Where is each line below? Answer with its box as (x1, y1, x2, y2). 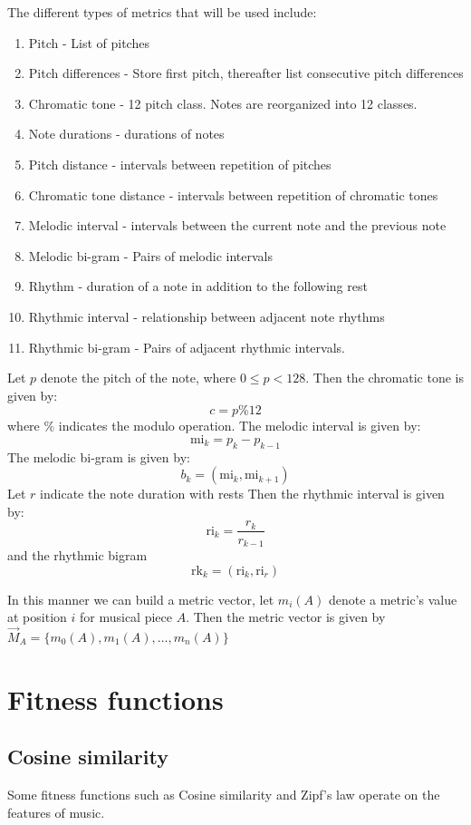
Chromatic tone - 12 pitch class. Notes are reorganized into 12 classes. (28, 93, 418, 112)
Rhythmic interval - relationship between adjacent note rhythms (28, 306, 385, 325)
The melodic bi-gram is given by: (7, 447, 190, 466)
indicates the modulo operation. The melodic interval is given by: (58, 416, 421, 435)
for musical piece (79, 607, 172, 626)
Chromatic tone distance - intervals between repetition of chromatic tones (28, 185, 438, 204)
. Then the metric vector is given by (186, 607, 386, 626)
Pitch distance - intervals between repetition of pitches (28, 154, 332, 173)
